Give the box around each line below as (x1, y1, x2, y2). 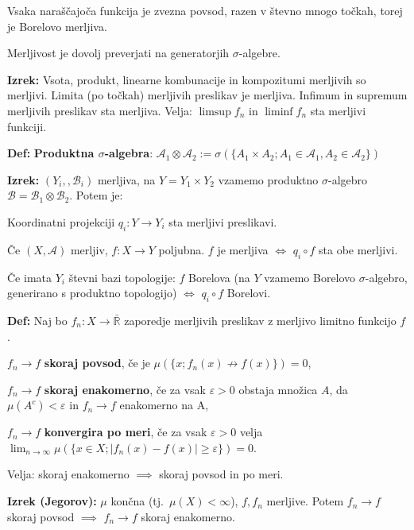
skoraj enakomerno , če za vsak (44, 381, 206, 397)
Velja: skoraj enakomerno (7, 466, 130, 482)
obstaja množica (238, 381, 318, 397)
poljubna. (158, 241, 205, 257)
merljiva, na (97, 171, 156, 188)
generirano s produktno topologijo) (7, 284, 177, 301)
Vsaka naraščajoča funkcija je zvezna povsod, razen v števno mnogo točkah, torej (7, 2, 403, 18)
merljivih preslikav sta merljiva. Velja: (7, 102, 192, 118)
